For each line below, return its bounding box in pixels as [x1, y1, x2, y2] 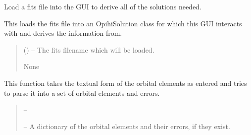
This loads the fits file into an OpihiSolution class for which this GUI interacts [4, 18, 242, 28]
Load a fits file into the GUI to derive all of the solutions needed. [4, 1, 201, 11]
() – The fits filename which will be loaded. [23, 44, 154, 55]
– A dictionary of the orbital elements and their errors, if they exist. [23, 121, 230, 131]
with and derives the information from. [4, 28, 122, 38]
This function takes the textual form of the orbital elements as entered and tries [4, 77, 247, 88]
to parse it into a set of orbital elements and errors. [4, 87, 160, 98]
